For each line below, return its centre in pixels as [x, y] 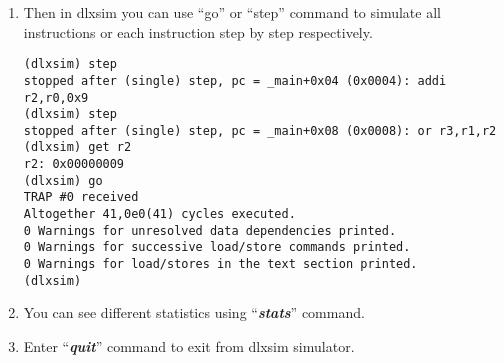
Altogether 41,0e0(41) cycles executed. [159, 214]
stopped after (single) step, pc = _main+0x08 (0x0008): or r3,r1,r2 [260, 130]
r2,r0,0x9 [56, 97]
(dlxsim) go [63, 180]
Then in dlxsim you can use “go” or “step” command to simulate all [232, 12]
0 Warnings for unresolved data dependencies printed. [210, 230]
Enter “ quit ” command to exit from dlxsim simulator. [189, 345]
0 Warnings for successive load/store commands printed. [217, 247]
